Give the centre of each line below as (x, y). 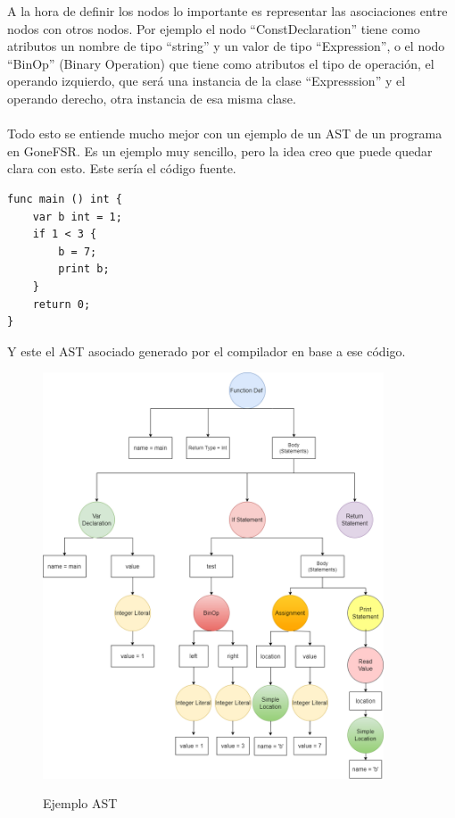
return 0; (62, 304)
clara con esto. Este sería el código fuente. (122, 168)
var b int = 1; (77, 217)
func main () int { (65, 199)
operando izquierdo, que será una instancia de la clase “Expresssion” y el (207, 81)
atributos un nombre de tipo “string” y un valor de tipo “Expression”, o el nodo (226, 46)
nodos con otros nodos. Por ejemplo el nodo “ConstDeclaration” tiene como (214, 28)
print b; (84, 269)
